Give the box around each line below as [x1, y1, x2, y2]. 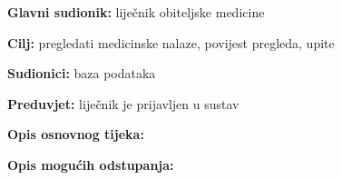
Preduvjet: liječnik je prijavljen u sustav [7, 94, 239, 113]
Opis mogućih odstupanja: [7, 155, 174, 174]
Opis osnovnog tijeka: [7, 125, 144, 144]
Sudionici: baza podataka [7, 64, 156, 83]
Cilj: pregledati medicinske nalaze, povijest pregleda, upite [7, 33, 335, 52]
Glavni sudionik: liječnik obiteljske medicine [7, 3, 265, 21]
